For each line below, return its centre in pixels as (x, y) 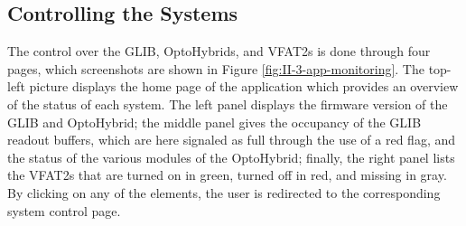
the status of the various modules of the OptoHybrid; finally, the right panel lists (231, 157)
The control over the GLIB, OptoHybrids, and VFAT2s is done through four (219, 51)
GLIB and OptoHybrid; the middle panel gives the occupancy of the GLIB (214, 122)
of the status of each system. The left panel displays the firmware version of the (228, 104)
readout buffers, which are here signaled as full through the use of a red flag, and (232, 140)
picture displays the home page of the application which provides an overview (244, 86)
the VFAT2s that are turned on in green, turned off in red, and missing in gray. (227, 175)
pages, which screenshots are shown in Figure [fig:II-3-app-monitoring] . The (216, 68)
